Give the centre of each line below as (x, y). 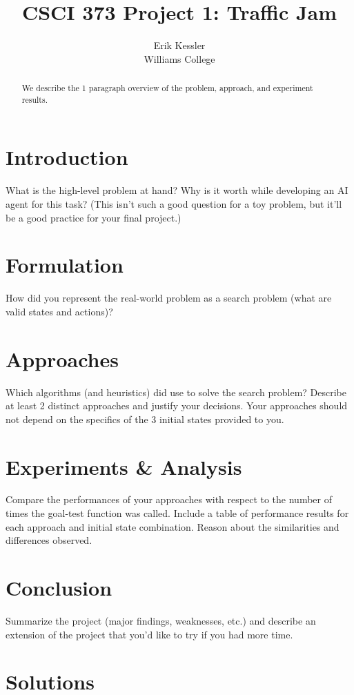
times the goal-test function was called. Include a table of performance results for (177, 513)
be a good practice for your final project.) (94, 217)
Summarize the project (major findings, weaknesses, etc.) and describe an (161, 620)
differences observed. (49, 540)
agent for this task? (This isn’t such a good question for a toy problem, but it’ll (174, 203)
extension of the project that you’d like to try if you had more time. (149, 634)
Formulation (65, 265)
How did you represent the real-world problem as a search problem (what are (169, 298)
